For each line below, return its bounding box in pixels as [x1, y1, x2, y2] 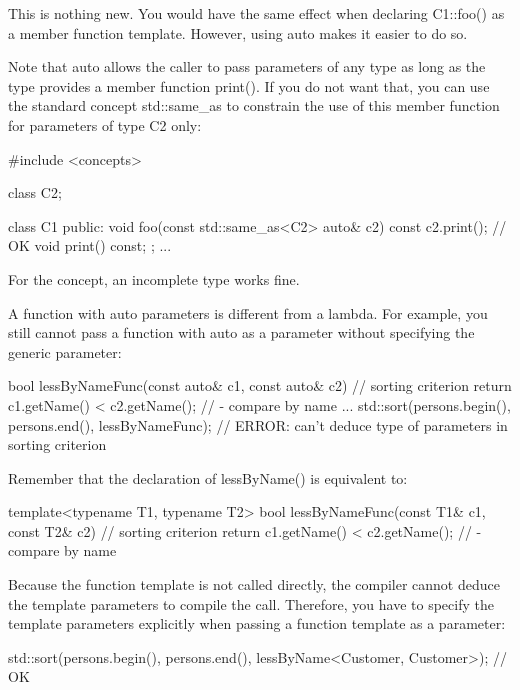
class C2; [8, 182, 62, 203]
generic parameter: [8, 341, 122, 362]
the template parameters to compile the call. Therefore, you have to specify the [8, 593, 494, 614]
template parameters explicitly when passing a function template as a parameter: [8, 613, 506, 634]
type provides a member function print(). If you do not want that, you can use [8, 75, 490, 96]
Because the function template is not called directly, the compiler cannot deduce [8, 574, 500, 595]
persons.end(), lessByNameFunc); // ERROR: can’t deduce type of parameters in [8, 414, 508, 435]
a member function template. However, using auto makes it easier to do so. [8, 22, 468, 43]
